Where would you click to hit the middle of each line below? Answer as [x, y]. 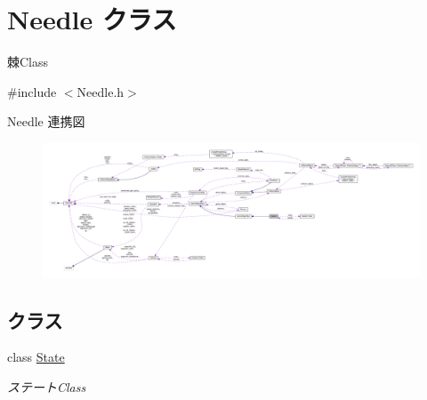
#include [32, 91]
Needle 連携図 [46, 121]
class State [36, 357]
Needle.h [101, 91]
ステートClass [47, 387]
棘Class [28, 62]
